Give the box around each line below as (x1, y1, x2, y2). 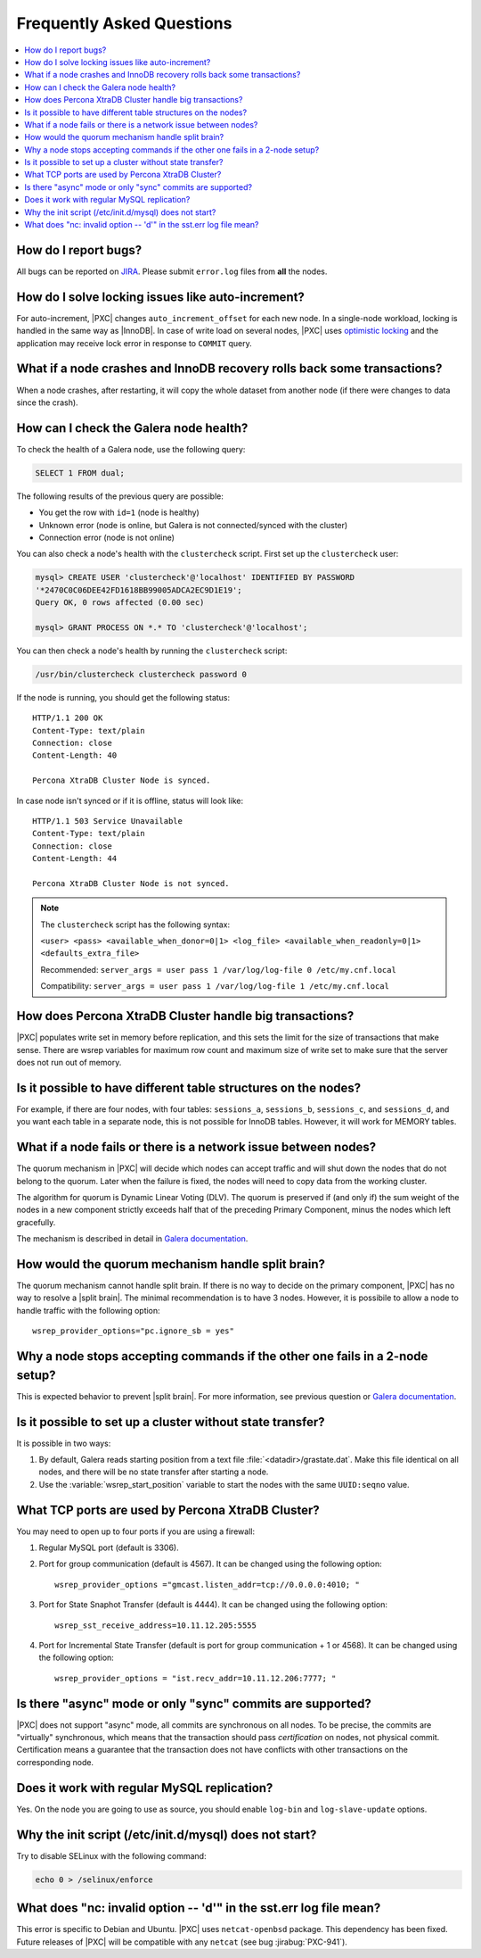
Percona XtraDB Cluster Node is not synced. (32, 878, 231, 888)
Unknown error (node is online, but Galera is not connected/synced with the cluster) (38, 519, 348, 530)
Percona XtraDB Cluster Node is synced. (32, 776, 211, 785)
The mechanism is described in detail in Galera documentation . (16, 1233, 249, 1244)
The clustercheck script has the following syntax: (40, 919, 231, 930)
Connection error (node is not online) (38, 532, 175, 543)
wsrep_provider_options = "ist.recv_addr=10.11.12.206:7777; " (54, 1673, 337, 1683)
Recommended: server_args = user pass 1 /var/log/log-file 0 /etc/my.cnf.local (40, 964, 396, 975)
